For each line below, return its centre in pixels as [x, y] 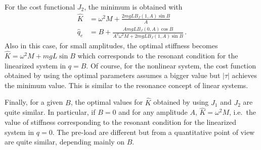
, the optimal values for [107, 102]
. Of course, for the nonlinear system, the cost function [171, 65]
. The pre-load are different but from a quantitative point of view [154, 132]
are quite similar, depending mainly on [65, 142]
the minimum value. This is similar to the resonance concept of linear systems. [126, 85]
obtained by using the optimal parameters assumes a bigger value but [113, 75]
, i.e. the [242, 112]
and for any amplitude [153, 112]
